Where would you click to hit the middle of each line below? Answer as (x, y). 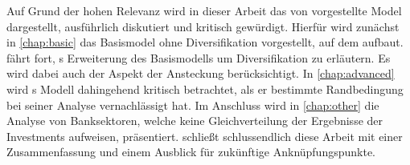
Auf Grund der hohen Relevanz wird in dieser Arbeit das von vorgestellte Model (204, 10)
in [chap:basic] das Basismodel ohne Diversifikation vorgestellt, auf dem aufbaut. (205, 42)
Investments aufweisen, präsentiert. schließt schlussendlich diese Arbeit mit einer (205, 136)
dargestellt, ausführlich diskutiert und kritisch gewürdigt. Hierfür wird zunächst (203, 26)
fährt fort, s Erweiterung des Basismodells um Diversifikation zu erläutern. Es (199, 57)
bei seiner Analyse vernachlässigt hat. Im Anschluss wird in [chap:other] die (193, 105)
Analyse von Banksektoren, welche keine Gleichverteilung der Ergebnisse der (195, 121)
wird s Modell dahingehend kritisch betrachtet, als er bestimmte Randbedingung (205, 89)
